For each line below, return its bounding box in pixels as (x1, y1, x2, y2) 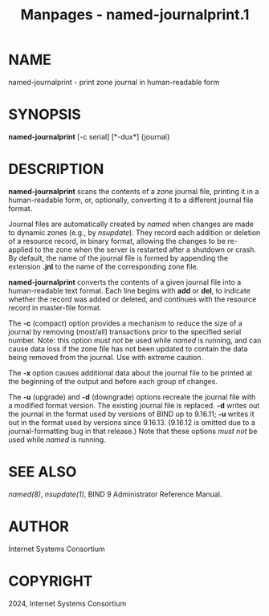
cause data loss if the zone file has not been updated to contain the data (8, 343, 248, 354)
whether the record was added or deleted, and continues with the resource (8, 294, 257, 304)
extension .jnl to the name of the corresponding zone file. (8, 261, 199, 271)
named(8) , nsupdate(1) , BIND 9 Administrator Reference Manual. (8, 489, 222, 499)
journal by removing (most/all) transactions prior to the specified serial (8, 326, 242, 336)
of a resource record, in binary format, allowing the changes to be (8, 236, 226, 245)
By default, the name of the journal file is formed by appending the (8, 253, 229, 262)
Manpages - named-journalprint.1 (20, 6, 250, 24)
